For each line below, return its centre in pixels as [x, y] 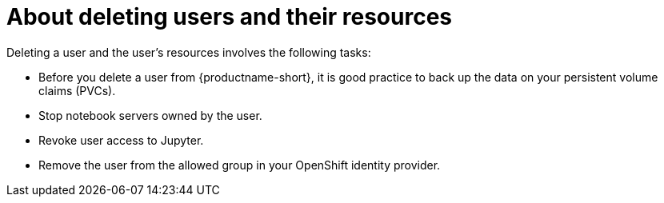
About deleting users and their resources [230, 17]
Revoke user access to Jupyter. [121, 140]
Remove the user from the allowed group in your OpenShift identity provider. [240, 165]
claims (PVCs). [77, 90]
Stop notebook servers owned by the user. [150, 115]
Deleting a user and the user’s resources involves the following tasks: [189, 52]
